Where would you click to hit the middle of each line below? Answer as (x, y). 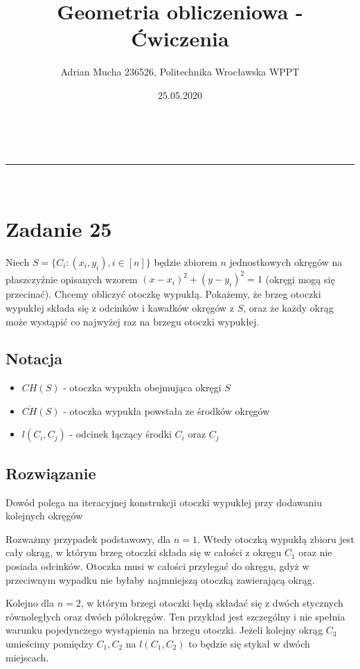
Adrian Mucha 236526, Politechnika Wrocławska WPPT (180, 72)
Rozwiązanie (51, 473)
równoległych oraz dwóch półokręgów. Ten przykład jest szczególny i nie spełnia (175, 616)
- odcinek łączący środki (120, 434)
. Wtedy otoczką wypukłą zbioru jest (276, 538)
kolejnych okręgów (44, 516)
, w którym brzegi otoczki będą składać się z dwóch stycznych (212, 603)
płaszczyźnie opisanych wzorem (72, 279)
